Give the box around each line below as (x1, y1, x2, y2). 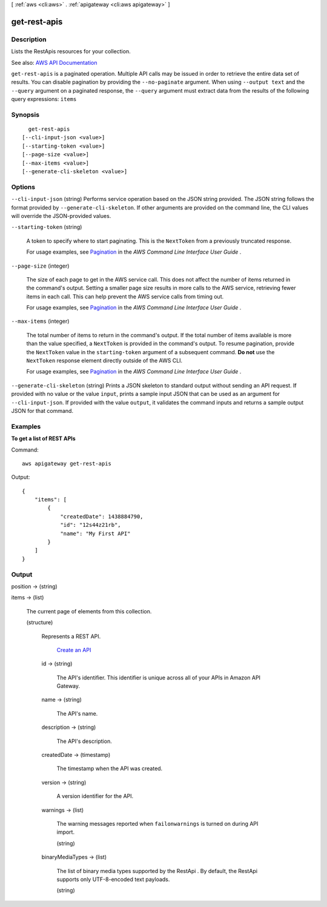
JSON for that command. (11, 407, 74, 414)
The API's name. (56, 710, 98, 717)
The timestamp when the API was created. (56, 765, 163, 772)
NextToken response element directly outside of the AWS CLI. (26, 357, 183, 364)
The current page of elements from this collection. (26, 607, 152, 615)
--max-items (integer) (11, 318, 70, 325)
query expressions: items (11, 96, 77, 103)
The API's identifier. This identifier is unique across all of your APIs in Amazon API (56, 674, 260, 681)
